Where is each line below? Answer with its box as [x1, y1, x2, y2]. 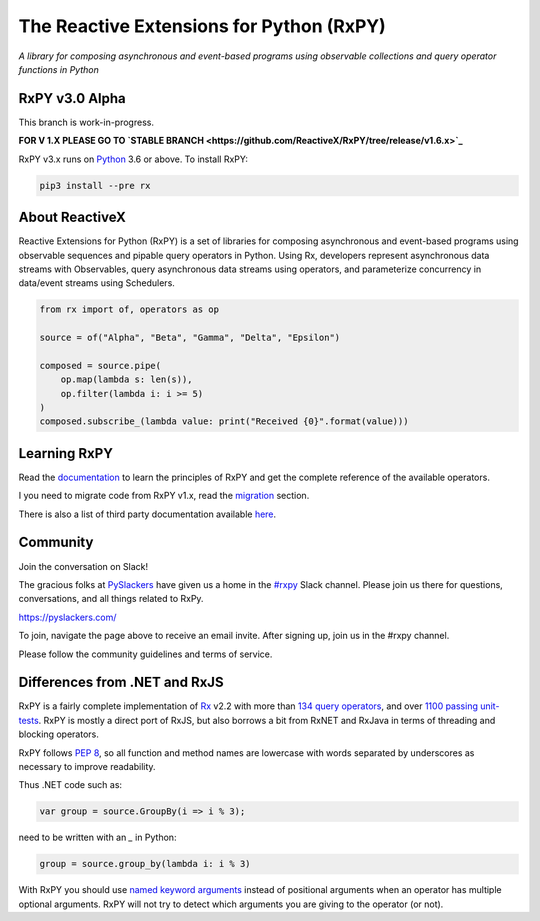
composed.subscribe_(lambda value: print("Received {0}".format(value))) [39, 416, 409, 427]
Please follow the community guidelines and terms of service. [18, 648, 273, 660]
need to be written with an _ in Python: [18, 831, 177, 844]
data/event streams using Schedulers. [18, 277, 175, 289]
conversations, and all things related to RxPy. [18, 593, 204, 605]
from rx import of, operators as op [39, 304, 220, 315]
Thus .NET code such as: [18, 779, 123, 791]
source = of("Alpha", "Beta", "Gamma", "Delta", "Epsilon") [39, 332, 341, 344]
